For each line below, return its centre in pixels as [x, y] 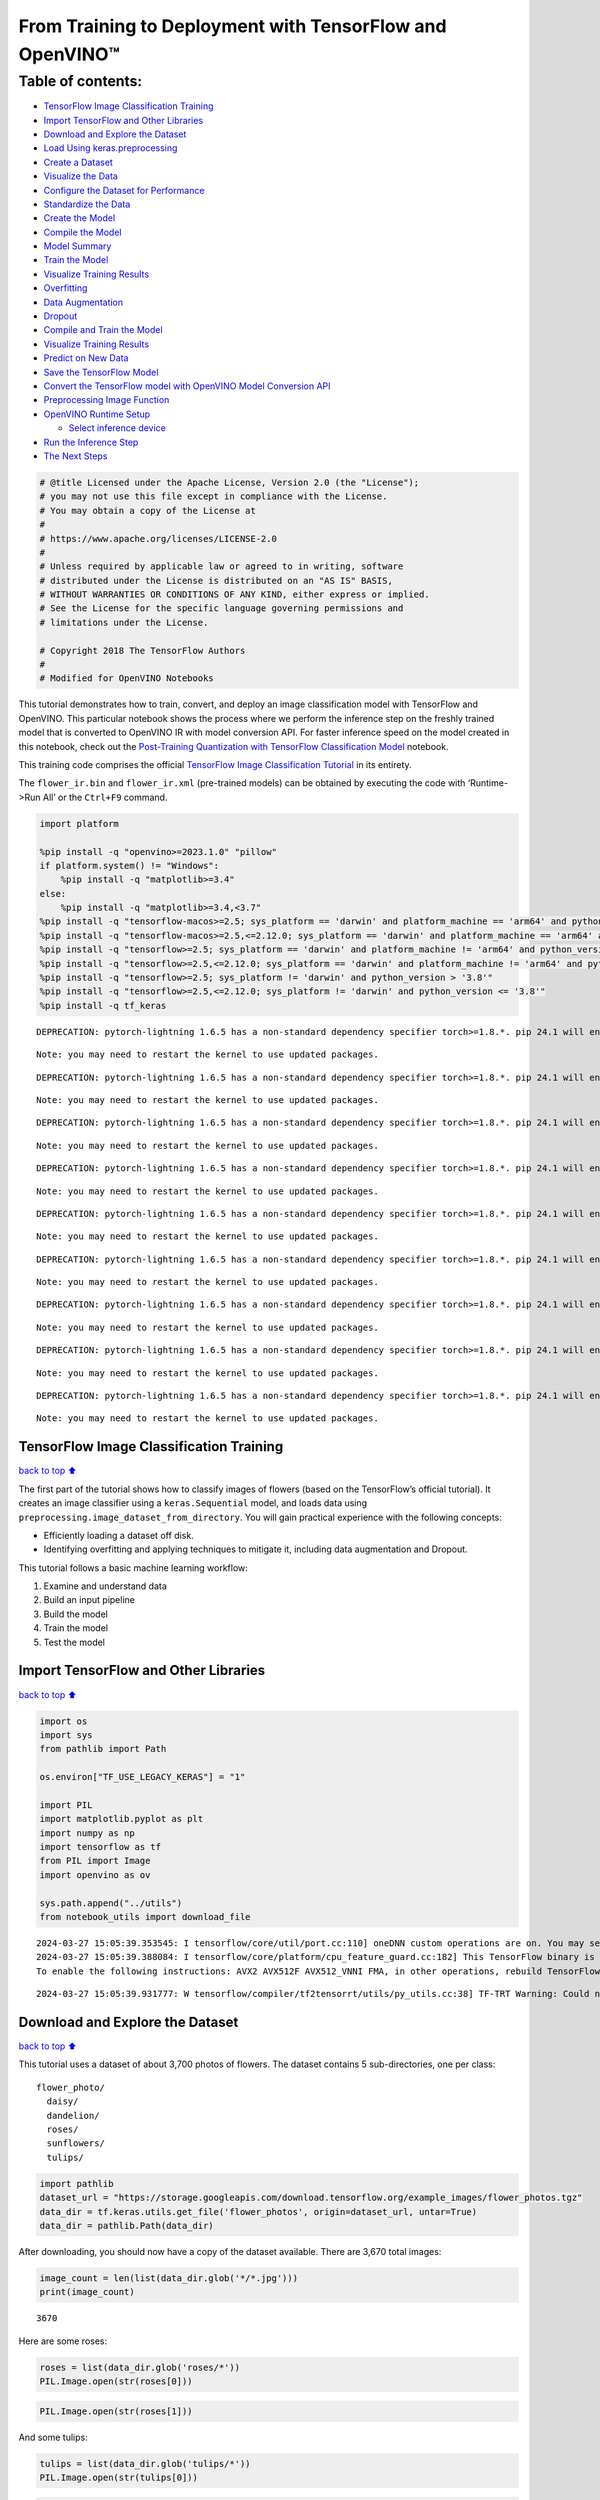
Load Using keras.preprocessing [110, 148]
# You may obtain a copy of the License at [148, 510]
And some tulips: [53, 2437]
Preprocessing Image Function [106, 400]
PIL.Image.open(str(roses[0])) [116, 2381]
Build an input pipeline [89, 1600]
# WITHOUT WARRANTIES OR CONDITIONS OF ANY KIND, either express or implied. [234, 594]
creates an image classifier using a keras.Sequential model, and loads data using [193, 1503]
